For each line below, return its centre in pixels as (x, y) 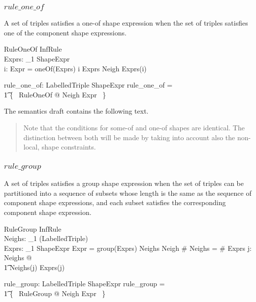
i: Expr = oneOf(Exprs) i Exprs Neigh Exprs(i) (75, 68)
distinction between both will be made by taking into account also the (129, 137)
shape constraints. (69, 147)
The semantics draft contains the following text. (76, 111)
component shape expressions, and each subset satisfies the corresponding (115, 202)
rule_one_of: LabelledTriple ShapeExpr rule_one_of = (88, 85)
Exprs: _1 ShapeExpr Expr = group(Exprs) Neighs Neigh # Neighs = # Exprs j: (128, 248)
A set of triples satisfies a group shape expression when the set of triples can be (124, 183)
